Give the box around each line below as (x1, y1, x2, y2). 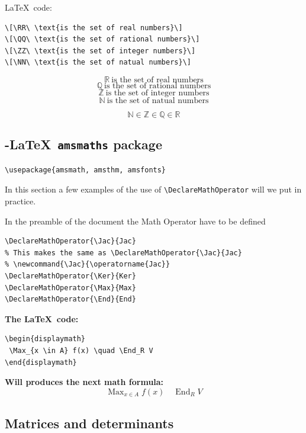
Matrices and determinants (5, 413, 174, 432)
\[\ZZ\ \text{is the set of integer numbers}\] (5, 46, 196, 55)
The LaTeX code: (5, 312, 79, 325)
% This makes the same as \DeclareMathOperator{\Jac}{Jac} (5, 248, 242, 257)
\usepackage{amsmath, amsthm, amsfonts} (5, 165, 166, 174)
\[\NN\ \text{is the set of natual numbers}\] (5, 58, 191, 67)
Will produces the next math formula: (5, 376, 164, 388)
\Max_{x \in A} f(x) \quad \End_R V (9, 346, 153, 355)
